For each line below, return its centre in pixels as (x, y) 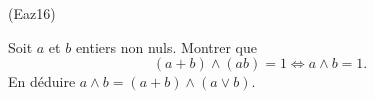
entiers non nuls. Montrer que (166, 46)
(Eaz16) (32, 13)
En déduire (42, 81)
